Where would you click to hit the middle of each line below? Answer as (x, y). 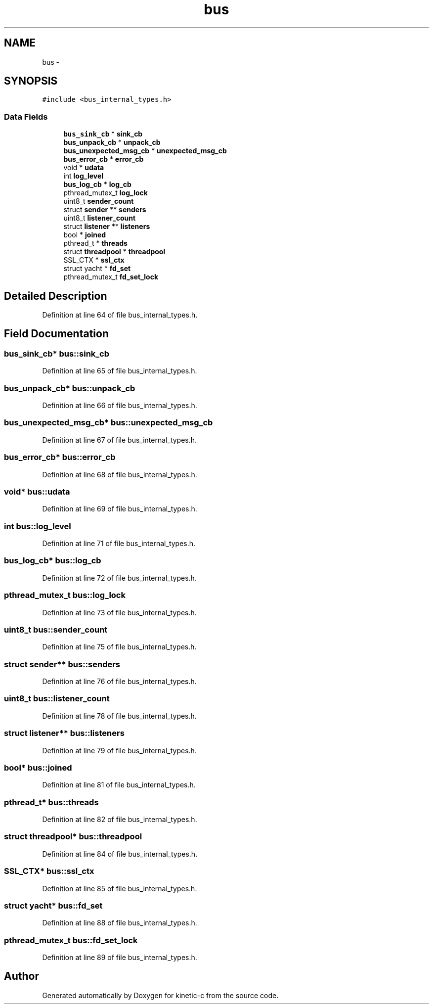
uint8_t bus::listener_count (57, 699)
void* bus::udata (37, 491)
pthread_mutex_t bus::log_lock (65, 595)
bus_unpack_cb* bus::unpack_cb (70, 388)
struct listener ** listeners (107, 227)
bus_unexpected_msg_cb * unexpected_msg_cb (145, 151)
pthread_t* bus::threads (51, 802)
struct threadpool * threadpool (114, 252)
